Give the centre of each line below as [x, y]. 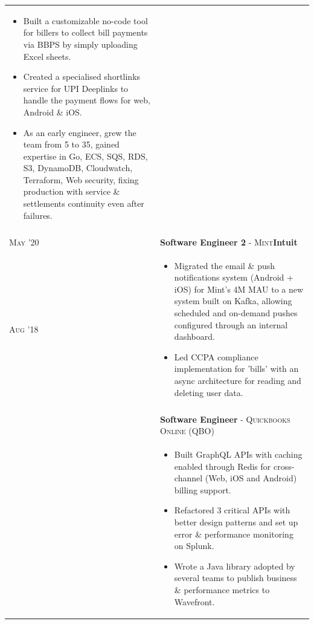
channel [188, 478]
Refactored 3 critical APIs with [232, 510]
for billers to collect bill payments [85, 32]
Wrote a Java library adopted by [235, 566]
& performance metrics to [222, 590]
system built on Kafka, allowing [233, 301]
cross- [284, 466]
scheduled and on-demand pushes [236, 312]
